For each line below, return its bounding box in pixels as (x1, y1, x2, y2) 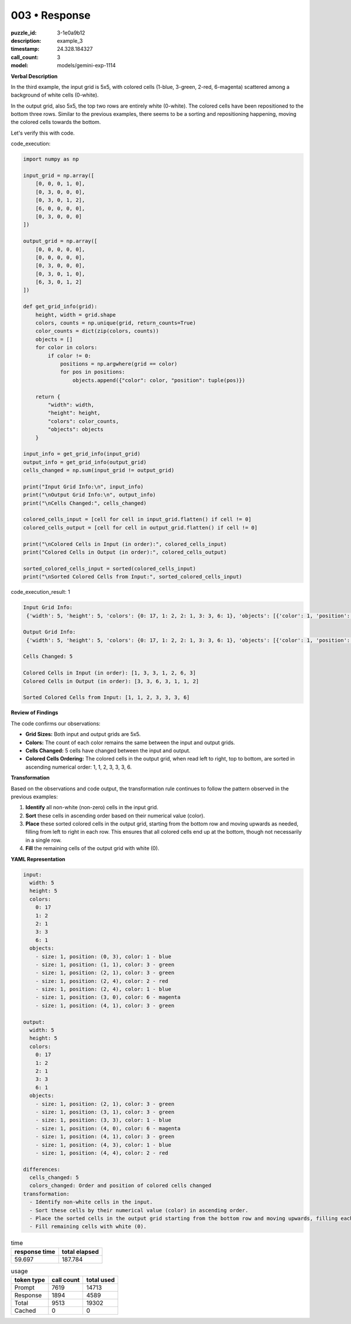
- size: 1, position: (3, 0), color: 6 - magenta (35, 994, 181, 1000)
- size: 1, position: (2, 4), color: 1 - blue (35, 986, 172, 993)
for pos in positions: (60, 369, 125, 376)
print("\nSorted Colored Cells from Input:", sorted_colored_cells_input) (23, 573, 243, 580)
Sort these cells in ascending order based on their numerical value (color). (25, 812, 205, 819)
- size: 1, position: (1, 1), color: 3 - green (35, 961, 175, 968)
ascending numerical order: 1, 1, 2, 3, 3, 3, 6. (25, 764, 132, 771)
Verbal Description (11, 73, 58, 80)
